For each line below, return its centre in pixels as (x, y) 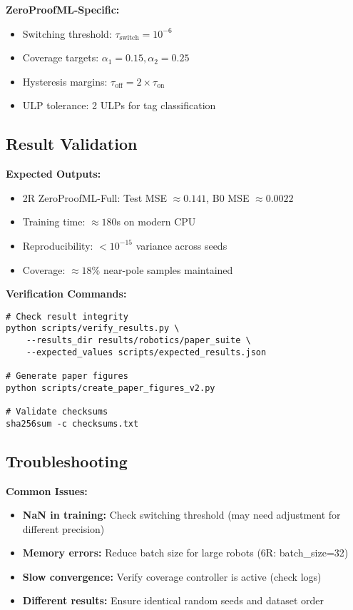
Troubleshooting (67, 461)
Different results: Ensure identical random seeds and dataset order (173, 600)
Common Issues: (47, 490)
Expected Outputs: (53, 174)
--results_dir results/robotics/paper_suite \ (138, 341)
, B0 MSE (228, 197)
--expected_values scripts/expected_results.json (146, 352)
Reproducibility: (58, 245)
